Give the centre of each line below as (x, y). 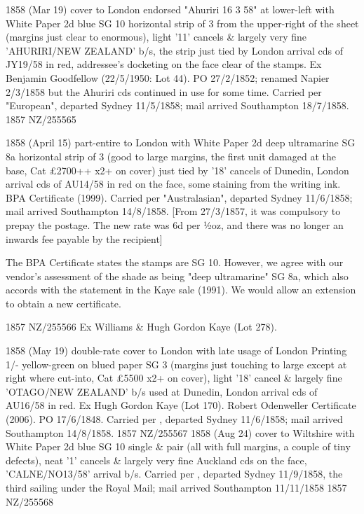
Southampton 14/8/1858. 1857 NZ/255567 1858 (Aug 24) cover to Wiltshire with (180, 432)
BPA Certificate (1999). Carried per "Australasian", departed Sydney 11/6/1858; (179, 197)
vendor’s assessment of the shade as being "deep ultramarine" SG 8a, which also (177, 276)
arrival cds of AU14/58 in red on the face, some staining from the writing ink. (173, 184)
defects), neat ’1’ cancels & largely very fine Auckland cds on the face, (156, 460)
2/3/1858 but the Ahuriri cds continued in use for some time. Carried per (164, 91)
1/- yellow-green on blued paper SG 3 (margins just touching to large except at (176, 364)
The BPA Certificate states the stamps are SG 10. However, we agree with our (175, 262)
